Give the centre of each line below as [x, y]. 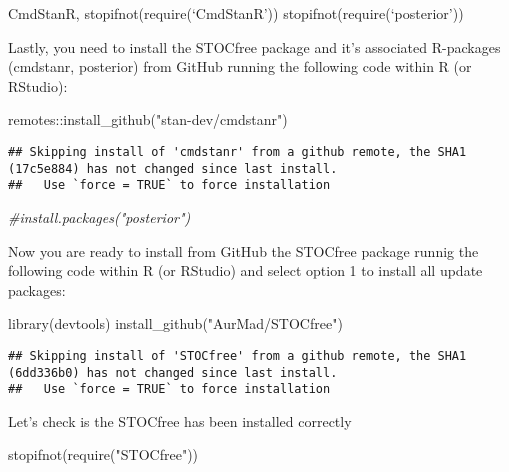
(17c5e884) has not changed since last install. [173, 168]
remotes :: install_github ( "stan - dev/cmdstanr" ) [148, 119]
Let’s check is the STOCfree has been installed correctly [180, 420]
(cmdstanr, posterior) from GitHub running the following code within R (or [240, 66]
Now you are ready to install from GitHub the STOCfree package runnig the [243, 250]
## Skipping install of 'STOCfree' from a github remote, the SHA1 [237, 355]
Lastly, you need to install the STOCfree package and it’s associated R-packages [254, 46]
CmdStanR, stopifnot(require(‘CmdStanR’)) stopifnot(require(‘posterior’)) [236, 13]
